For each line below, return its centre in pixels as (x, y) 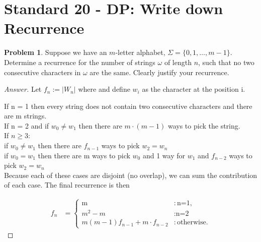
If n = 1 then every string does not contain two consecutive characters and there (128, 106)
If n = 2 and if (27, 125)
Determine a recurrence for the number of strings (80, 62)
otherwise (192, 223)
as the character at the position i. (194, 89)
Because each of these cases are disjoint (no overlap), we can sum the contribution (131, 175)
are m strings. (25, 116)
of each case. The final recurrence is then (67, 185)
